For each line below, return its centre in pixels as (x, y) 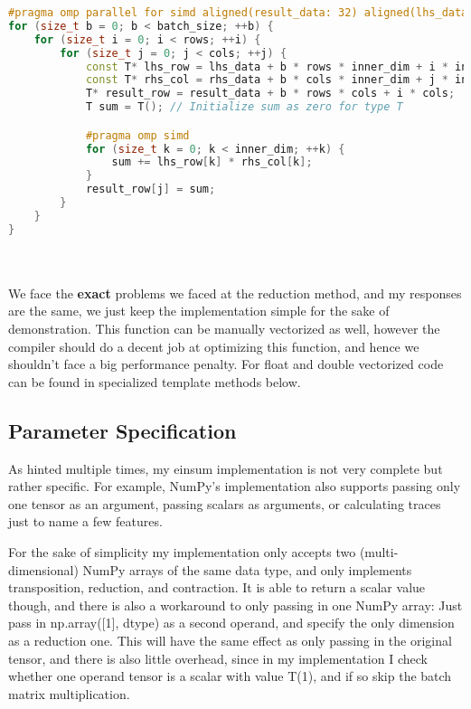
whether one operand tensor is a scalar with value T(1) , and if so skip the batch (230, 676)
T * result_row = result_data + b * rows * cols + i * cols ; (270, 94)
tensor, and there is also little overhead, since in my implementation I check (218, 658)
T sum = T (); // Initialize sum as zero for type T (244, 107)
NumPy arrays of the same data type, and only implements (247, 569)
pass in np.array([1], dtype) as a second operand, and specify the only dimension (231, 623)
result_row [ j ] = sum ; (151, 189)
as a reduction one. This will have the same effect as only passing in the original (230, 640)
